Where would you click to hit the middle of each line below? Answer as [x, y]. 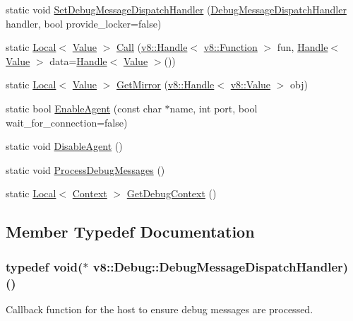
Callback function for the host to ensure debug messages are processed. [160, 309]
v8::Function [231, 47]
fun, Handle [303, 47]
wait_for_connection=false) [67, 122]
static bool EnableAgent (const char [84, 108]
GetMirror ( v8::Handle [166, 84]
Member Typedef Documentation [130, 232]
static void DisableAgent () [64, 146]
